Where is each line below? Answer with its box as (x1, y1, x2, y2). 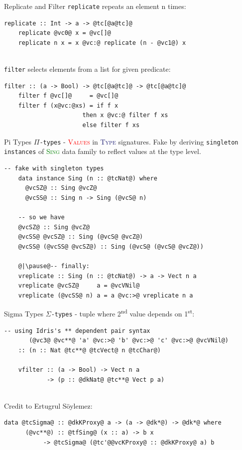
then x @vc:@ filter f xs (82, 112, 168, 119)
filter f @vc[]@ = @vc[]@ (18, 92, 119, 100)
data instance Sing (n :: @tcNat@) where (18, 174, 157, 182)
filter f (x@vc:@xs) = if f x (18, 102, 119, 109)
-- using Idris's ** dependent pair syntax (4, 327, 150, 334)
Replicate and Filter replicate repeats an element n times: (4, 1, 186, 11)
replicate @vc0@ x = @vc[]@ (18, 29, 111, 37)
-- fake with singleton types (4, 164, 104, 172)
